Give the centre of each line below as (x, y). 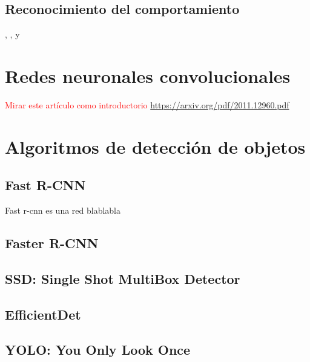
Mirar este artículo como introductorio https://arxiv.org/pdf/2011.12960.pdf (147, 104)
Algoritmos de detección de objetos (155, 146)
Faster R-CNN (52, 243)
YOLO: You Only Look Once (98, 350)
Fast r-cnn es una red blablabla (63, 210)
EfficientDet (43, 314)
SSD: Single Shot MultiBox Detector (123, 278)
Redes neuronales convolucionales (148, 75)
